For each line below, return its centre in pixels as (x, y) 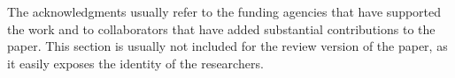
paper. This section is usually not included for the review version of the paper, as (227, 46)
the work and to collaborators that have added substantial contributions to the (221, 28)
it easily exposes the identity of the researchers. (135, 63)
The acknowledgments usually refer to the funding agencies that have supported (224, 11)
